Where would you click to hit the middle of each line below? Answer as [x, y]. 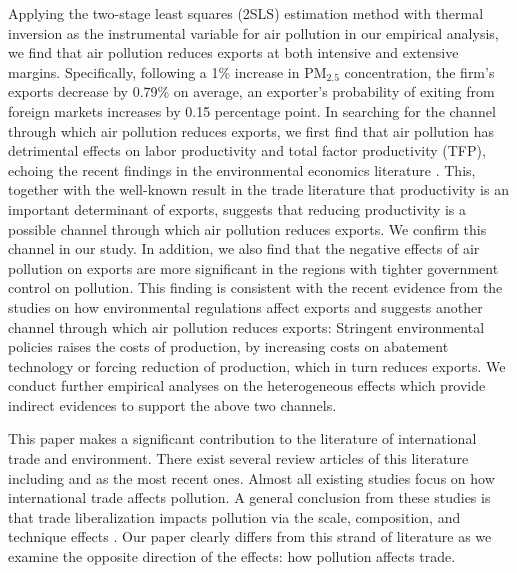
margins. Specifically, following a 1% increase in [154, 71]
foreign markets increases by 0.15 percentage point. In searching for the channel [252, 110]
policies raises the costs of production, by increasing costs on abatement [228, 346]
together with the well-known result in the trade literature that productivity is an [258, 189]
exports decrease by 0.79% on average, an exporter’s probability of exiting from [251, 91]
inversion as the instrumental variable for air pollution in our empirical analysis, [253, 32]
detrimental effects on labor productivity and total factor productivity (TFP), [247, 150]
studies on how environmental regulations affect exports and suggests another [245, 306]
